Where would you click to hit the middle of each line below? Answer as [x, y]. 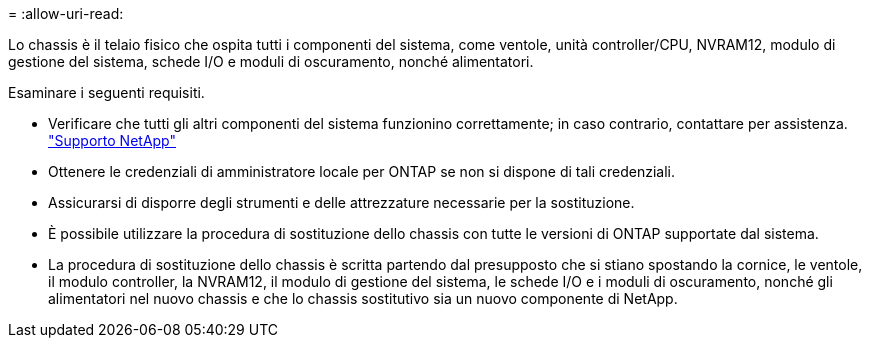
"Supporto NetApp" [112, 140]
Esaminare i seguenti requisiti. [106, 92]
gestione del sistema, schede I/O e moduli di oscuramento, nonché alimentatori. [271, 61]
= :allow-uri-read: [66, 13]
